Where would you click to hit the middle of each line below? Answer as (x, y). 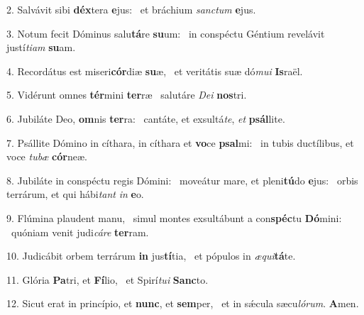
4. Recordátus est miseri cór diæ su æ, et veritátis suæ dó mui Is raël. (155, 71)
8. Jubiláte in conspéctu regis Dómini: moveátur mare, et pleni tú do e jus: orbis (182, 180)
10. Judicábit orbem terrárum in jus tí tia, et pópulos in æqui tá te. (151, 256)
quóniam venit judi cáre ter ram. (80, 232)
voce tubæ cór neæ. (47, 156)
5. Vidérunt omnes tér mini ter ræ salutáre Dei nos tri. (127, 95)
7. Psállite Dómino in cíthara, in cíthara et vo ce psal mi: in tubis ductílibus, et (180, 142)
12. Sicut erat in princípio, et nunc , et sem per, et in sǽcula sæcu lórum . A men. (183, 303)
